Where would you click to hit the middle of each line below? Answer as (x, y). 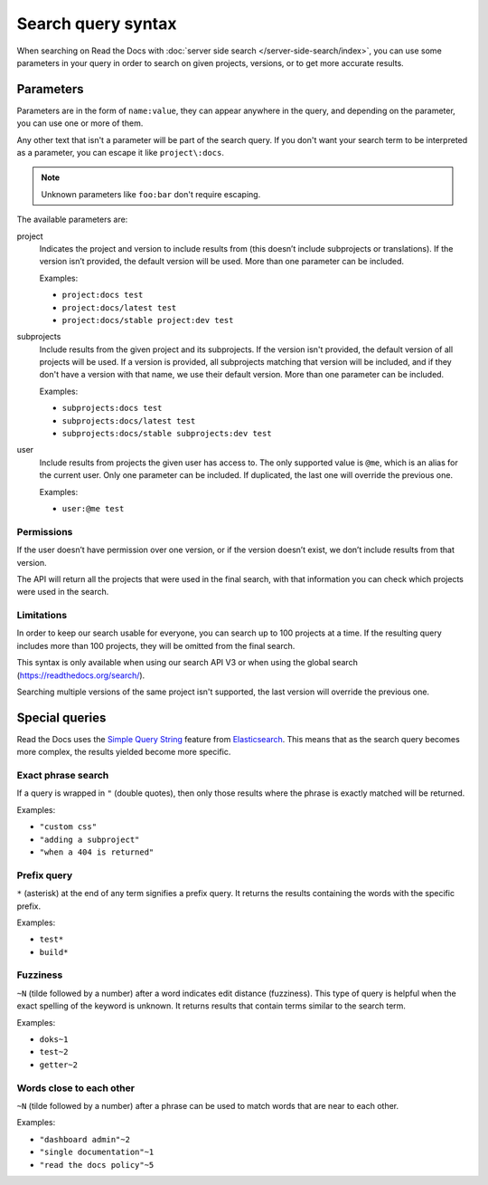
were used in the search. (63, 592)
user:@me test (93, 508)
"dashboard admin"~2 (85, 1139)
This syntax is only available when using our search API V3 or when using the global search (188, 663)
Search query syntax (97, 24)
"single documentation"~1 (97, 1152)
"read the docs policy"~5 (97, 1165)
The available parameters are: (72, 220)
